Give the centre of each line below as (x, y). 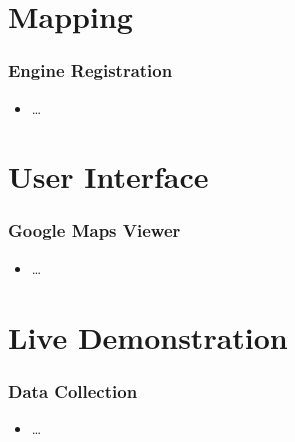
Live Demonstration (148, 336)
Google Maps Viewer (94, 230)
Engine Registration (90, 70)
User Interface (108, 176)
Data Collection (73, 390)
